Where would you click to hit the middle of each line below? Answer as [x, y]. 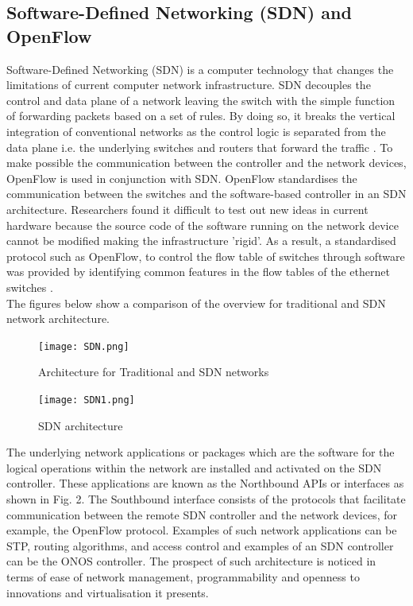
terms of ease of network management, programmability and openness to [183, 576]
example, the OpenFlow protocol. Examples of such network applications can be [202, 530]
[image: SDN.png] [84, 346]
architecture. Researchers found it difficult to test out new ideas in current [187, 209]
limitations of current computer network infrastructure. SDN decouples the [189, 85]
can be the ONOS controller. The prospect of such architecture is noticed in [191, 561]
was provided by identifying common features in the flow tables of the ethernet [198, 272]
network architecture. [58, 319]
